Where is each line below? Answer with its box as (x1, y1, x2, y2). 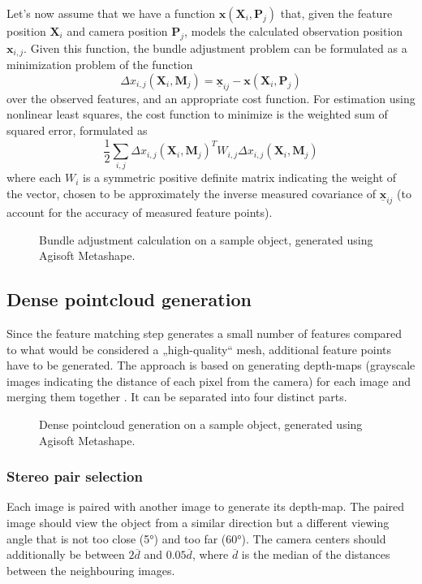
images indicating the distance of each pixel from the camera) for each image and (6, 372, 411, 389)
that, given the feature (280, 5, 393, 21)
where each (6, 169, 62, 186)
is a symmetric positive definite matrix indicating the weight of (83, 169, 397, 186)
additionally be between (6, 546, 125, 563)
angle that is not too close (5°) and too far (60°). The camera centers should (6, 530, 386, 547)
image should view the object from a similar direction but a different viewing (6, 514, 390, 530)
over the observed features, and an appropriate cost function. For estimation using (6, 89, 416, 106)
